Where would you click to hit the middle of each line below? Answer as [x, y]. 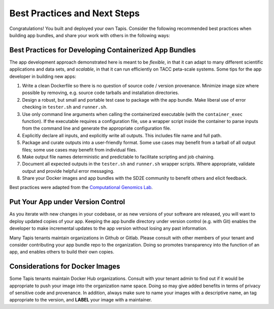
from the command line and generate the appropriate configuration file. [97, 128]
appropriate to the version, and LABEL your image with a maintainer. [81, 300]
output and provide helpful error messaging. [68, 171]
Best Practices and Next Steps [75, 13]
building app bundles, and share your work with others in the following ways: [90, 35]
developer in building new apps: [43, 76]
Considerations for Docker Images [65, 267]
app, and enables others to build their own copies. [62, 252]
